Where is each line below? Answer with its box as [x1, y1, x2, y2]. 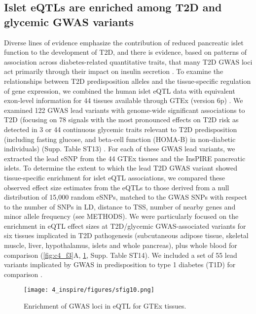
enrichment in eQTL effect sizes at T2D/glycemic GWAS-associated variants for [4, 220, 246, 231]
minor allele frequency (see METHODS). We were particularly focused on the [4, 211, 239, 221]
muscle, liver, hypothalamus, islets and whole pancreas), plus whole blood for [4, 240, 237, 250]
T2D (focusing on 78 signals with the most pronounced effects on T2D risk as [4, 114, 239, 125]
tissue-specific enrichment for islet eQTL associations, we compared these [4, 172, 225, 182]
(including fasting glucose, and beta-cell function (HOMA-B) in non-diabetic [4, 134, 236, 144]
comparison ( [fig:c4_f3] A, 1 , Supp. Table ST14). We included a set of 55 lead [4, 249, 237, 260]
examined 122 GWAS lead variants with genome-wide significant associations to [4, 105, 245, 115]
